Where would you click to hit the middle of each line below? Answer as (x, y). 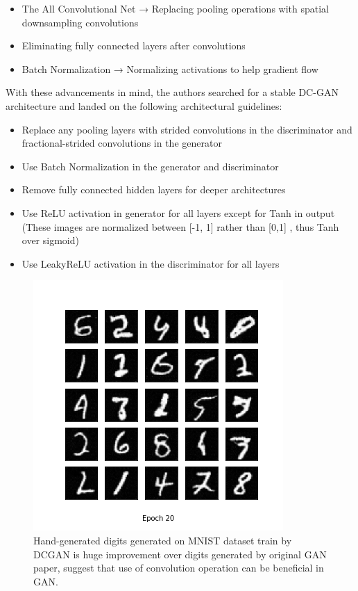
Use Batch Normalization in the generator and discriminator (150, 166)
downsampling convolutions (80, 22)
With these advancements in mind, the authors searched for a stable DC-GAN (172, 92)
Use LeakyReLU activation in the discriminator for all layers (151, 263)
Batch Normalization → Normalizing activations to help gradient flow (170, 68)
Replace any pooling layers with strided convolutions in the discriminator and (187, 129)
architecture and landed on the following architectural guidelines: (144, 105)
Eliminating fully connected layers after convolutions (134, 46)
